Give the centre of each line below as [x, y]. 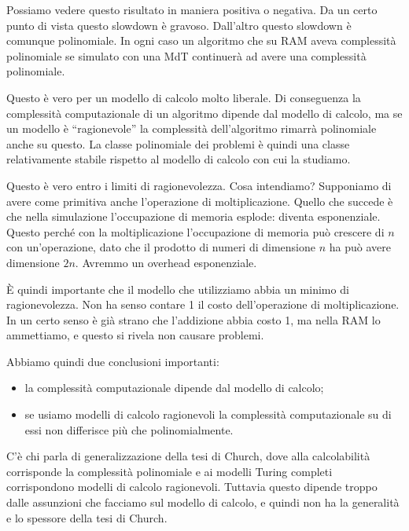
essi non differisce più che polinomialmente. [129, 429]
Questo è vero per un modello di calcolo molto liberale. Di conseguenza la [184, 97]
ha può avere [360, 247]
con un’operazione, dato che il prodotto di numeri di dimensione [161, 247]
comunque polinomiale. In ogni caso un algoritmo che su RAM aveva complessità [201, 40]
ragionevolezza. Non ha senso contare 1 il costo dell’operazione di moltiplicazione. [203, 304]
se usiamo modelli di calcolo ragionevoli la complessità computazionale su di [208, 414]
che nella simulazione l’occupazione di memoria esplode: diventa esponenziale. [193, 216]
